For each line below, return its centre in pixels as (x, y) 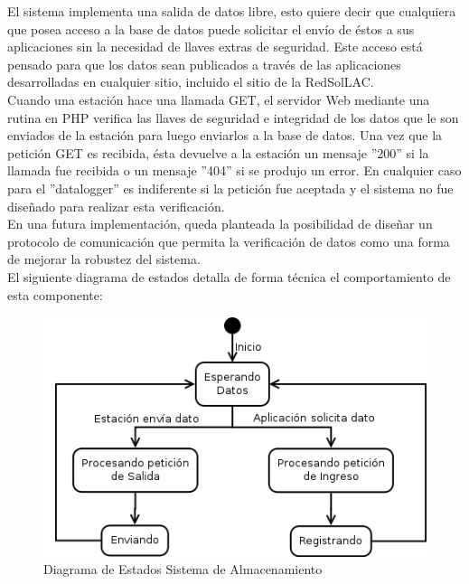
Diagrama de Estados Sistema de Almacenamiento (183, 569)
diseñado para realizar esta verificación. (116, 206)
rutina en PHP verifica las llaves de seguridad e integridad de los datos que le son (233, 117)
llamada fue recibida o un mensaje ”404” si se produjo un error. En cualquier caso (234, 170)
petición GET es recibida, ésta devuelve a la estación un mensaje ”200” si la (218, 152)
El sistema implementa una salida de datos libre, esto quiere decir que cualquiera (232, 11)
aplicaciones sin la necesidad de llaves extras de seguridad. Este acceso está (215, 47)
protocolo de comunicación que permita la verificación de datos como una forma (229, 241)
